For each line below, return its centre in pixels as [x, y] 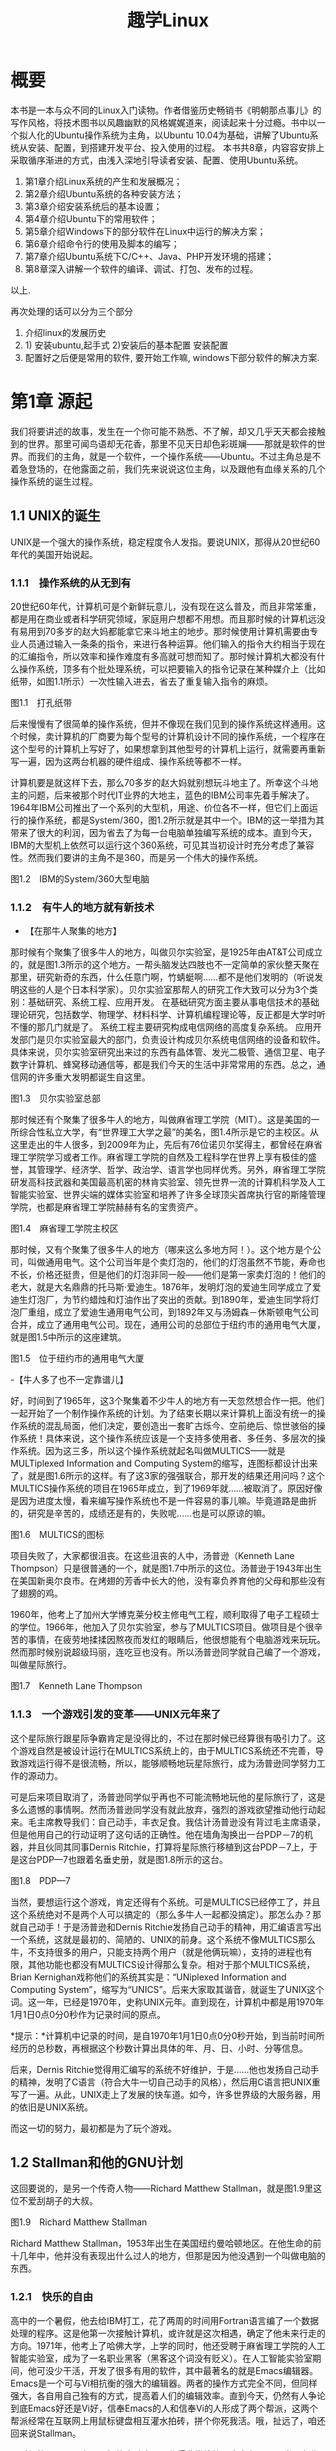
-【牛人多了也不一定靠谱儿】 [69, 1380]
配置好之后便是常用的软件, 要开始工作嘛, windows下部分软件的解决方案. [172, 357]
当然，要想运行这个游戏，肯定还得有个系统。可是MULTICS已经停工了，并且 [165, 1902]
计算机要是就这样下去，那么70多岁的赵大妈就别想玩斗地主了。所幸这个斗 [160, 782]
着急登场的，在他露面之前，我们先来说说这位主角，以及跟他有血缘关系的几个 [168, 468]
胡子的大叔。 [71, 2201]
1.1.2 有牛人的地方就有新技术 [82, 907]
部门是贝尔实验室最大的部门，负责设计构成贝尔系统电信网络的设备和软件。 [172, 1040]
